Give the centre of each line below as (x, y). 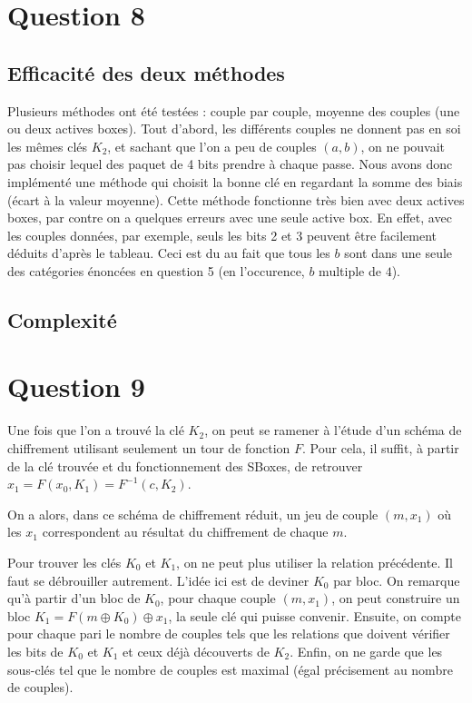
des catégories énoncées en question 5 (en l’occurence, (156, 270)
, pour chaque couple (218, 598)
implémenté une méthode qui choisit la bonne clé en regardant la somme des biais (235, 181)
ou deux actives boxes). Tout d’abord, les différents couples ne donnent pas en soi (234, 129)
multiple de (350, 270)
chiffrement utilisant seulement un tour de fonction (149, 448)
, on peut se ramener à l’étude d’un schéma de (333, 430)
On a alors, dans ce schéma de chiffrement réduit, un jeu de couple (193, 514)
